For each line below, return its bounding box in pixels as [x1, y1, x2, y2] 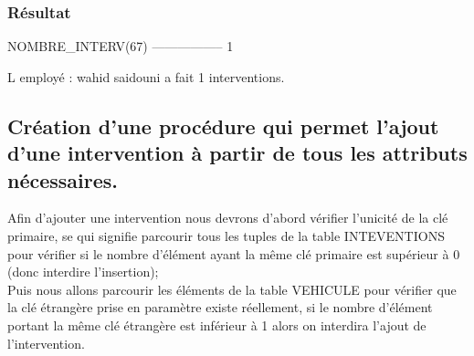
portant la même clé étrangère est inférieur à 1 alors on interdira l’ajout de [7, 315, 427, 334]
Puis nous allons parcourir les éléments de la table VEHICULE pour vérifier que [7, 279, 457, 298]
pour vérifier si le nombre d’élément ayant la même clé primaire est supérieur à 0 [7, 244, 460, 263]
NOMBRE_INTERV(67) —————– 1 [7, 37, 234, 56]
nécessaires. [7, 165, 119, 194]
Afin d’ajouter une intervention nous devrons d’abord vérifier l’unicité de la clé [7, 208, 448, 227]
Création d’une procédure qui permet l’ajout [7, 111, 439, 140]
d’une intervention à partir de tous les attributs [7, 139, 468, 167]
